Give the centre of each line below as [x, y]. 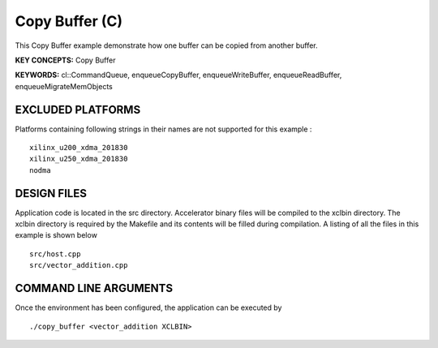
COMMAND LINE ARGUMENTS [94, 288]
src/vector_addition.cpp [79, 265]
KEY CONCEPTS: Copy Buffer [65, 60]
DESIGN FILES [51, 193]
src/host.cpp [55, 254]
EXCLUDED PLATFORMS [78, 110]
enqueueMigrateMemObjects [64, 86]
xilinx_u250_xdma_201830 [79, 159]
